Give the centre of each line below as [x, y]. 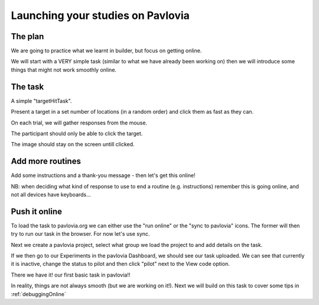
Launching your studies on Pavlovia [100, 15]
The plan [27, 36]
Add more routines [46, 161]
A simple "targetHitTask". [41, 101]
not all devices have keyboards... [51, 195]
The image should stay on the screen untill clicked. [73, 145]
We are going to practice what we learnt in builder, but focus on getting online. [106, 51]
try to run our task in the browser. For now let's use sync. [80, 234]
